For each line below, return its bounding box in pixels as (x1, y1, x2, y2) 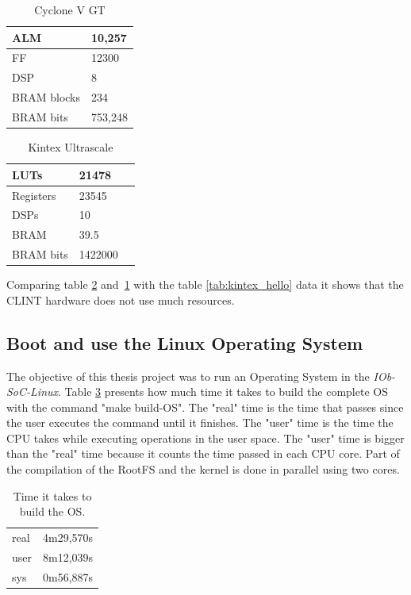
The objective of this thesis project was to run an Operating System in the (6, 367, 370, 384)
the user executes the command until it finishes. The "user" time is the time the (6, 414, 394, 431)
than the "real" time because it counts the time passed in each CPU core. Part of (6, 445, 400, 462)
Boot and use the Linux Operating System (6, 330, 363, 355)
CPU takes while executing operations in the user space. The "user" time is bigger (6, 429, 405, 446)
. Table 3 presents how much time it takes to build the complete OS (58, 383, 388, 400)
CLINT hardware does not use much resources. (6, 291, 235, 308)
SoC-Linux (6, 383, 59, 400)
